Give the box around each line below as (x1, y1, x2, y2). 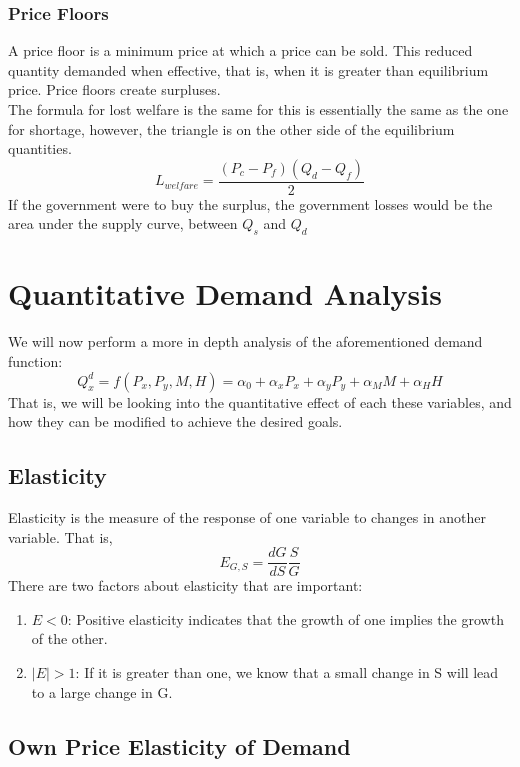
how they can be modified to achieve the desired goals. (8, 411, 343, 432)
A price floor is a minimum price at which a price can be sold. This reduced (8, 40, 473, 61)
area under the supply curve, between (8, 213, 238, 234)
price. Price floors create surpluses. (8, 79, 221, 100)
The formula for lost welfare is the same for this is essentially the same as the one (8, 99, 509, 119)
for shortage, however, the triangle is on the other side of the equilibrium (8, 118, 455, 139)
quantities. (8, 138, 72, 159)
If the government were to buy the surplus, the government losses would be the (8, 193, 493, 214)
